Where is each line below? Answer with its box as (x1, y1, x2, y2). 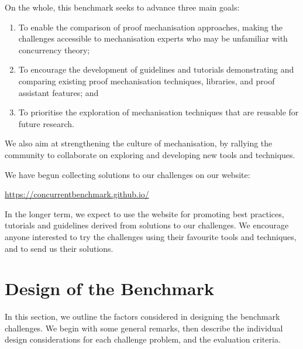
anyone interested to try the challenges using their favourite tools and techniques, (5, 230, 297, 242)
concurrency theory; (18, 43, 90, 56)
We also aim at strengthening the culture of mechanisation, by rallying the (5, 137, 273, 149)
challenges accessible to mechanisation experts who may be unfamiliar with (18, 32, 288, 45)
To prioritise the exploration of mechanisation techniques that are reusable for (18, 106, 299, 118)
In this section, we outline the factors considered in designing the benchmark (5, 310, 280, 323)
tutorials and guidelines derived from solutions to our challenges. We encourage (5, 219, 289, 231)
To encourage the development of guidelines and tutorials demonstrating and (18, 63, 294, 76)
